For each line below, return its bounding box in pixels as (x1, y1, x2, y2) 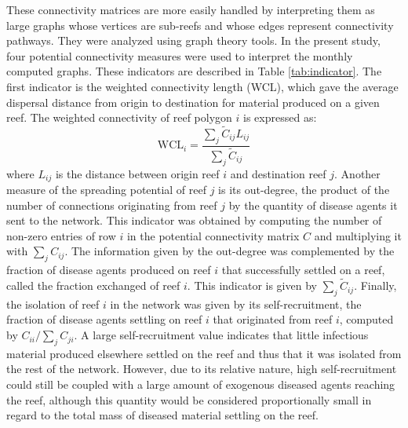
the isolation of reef (6, 295, 100, 312)
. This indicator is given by (187, 277, 317, 294)
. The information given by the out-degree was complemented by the (64, 243, 395, 259)
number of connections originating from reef (6, 196, 217, 213)
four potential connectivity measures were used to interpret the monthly (6, 47, 353, 64)
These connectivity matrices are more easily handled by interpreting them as (6, 2, 375, 17)
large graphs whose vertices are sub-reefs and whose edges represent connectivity (6, 16, 394, 33)
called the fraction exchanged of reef (6, 277, 180, 294)
